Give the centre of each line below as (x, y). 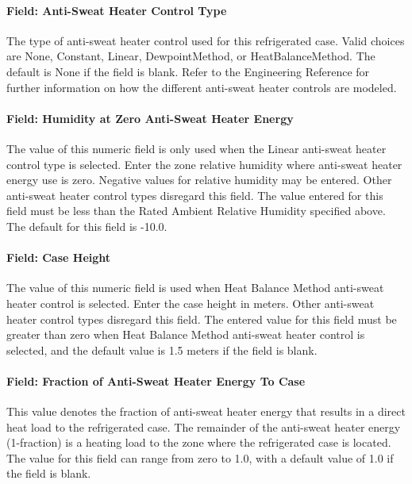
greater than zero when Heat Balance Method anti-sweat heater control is (186, 334)
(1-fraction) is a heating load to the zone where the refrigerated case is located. (199, 442)
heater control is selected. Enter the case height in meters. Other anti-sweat (191, 303)
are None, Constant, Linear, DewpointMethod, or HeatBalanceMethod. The (191, 56)
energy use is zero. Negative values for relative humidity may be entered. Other (199, 180)
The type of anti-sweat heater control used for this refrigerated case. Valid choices (206, 40)
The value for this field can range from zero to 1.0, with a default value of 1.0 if (200, 457)
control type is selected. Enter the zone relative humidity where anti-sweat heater (204, 164)
